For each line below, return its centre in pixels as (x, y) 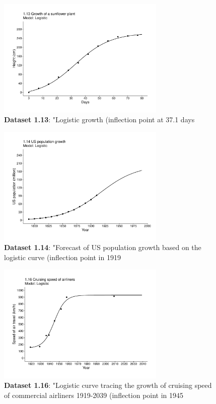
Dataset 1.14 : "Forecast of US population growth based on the (103, 247)
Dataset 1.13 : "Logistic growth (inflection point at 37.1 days (99, 119)
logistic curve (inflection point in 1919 (62, 257)
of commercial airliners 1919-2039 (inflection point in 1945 (94, 395)
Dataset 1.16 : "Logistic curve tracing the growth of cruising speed (108, 385)
